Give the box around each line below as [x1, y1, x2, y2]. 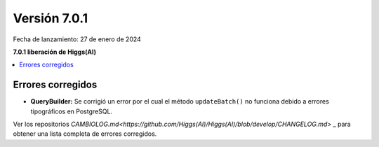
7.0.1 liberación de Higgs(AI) [13, 48, 96, 56]
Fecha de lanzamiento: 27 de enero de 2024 [13, 35, 142, 43]
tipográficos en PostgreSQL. [30, 107, 112, 115]
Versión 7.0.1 [13, 10, 88, 26]
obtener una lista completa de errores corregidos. [13, 129, 157, 138]
